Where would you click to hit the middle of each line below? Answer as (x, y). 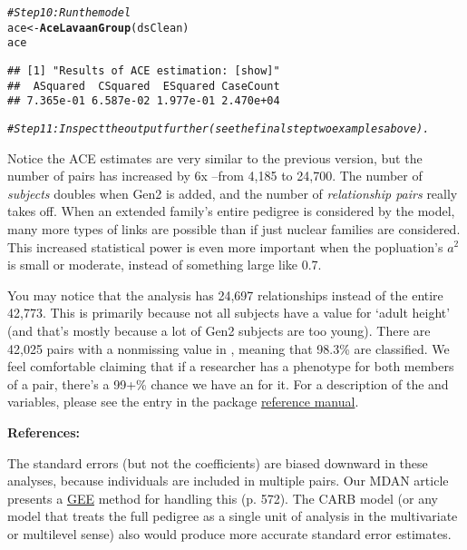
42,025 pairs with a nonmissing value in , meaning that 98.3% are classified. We (229, 348)
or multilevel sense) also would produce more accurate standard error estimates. (229, 533)
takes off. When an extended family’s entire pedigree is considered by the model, (231, 211)
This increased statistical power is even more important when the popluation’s (225, 246)
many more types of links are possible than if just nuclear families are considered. (234, 228)
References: (44, 432)
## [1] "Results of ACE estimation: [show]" (144, 70)
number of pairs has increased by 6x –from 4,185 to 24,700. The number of (215, 176)
